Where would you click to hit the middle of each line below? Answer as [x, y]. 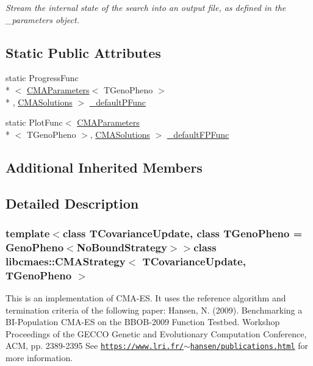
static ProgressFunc [42, 78]
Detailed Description [72, 203]
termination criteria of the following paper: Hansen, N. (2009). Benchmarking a [154, 310]
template [28, 233]
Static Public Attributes [83, 52]
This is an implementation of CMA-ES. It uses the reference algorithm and [146, 297]
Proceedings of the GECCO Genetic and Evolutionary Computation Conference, [156, 333]
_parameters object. [42, 19]
